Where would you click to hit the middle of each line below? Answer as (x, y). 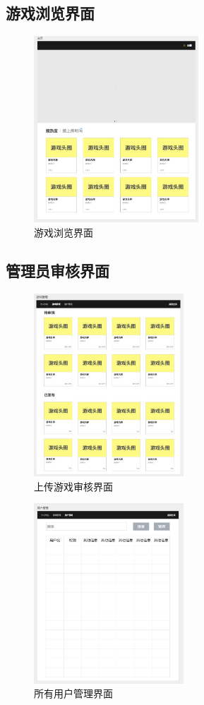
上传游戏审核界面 (73, 486)
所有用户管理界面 (73, 693)
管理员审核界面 (58, 270)
